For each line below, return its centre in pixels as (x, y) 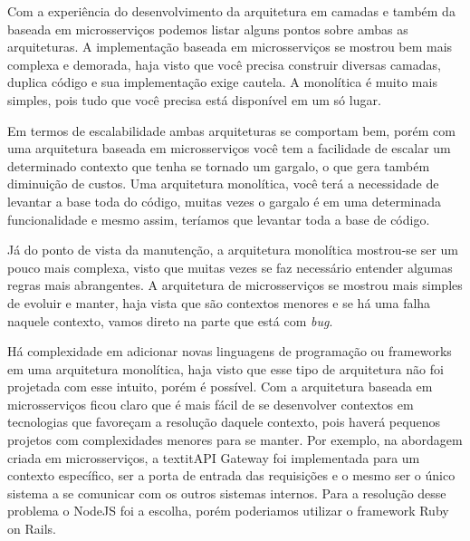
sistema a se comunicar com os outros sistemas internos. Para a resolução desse (227, 493)
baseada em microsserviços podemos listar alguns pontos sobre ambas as (208, 29)
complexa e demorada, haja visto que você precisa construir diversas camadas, (224, 64)
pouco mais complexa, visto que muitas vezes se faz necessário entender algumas (230, 267)
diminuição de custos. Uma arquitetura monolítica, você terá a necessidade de (223, 184)
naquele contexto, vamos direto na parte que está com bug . (170, 320)
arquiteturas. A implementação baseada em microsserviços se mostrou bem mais (230, 47)
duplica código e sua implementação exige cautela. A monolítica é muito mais (222, 82)
